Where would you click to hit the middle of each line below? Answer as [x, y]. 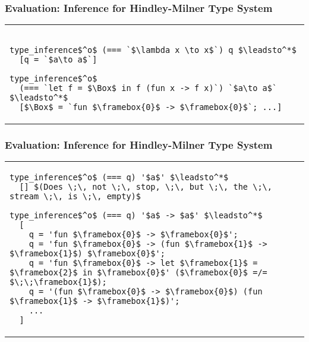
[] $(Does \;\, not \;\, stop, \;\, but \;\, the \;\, [146, 187]
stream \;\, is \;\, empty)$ [75, 197]
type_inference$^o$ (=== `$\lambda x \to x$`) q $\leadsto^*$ [153, 50]
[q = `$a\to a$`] [58, 60]
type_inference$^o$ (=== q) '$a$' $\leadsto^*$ [119, 178]
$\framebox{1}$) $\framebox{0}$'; [87, 254]
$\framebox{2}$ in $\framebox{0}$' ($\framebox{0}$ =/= [138, 273]
